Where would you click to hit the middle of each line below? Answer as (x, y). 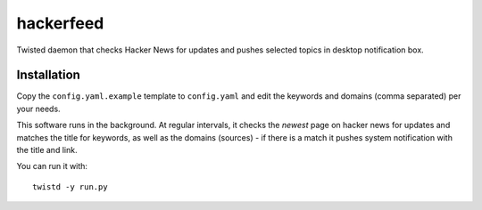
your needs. (39, 109)
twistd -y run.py (70, 186)
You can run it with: (52, 166)
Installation (48, 75)
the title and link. (47, 150)
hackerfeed (60, 23)
